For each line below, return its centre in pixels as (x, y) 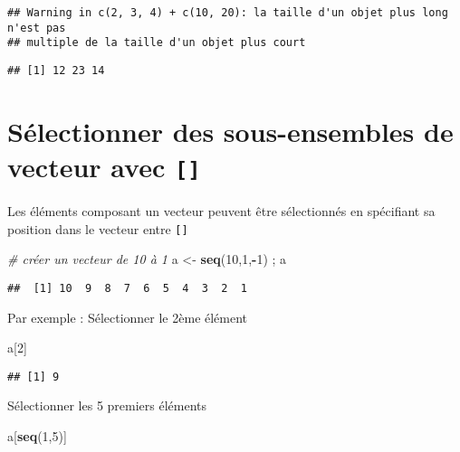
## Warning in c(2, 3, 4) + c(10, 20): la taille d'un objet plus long (228, 13)
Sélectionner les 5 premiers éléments (107, 405)
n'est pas (37, 28)
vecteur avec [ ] (104, 166)
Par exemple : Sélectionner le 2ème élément (128, 317)
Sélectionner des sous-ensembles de (230, 131)
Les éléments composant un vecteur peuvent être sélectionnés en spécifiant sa (221, 211)
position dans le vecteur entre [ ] (98, 228)
